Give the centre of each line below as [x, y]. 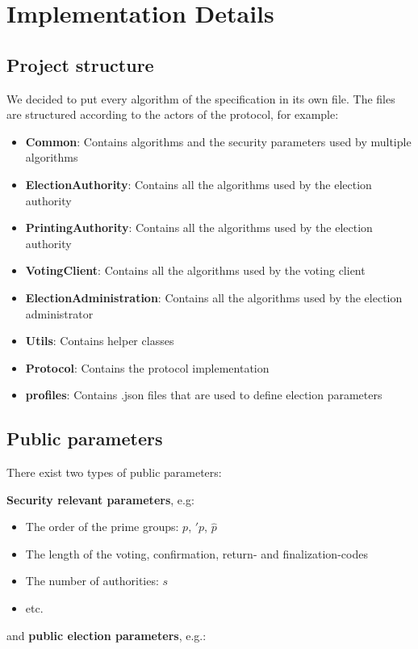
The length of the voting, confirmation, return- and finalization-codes [196, 553]
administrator [59, 313]
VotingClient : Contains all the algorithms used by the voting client [195, 270]
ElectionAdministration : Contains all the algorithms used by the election [214, 297]
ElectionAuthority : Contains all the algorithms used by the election [199, 184]
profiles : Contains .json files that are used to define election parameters [204, 395]
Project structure [80, 64]
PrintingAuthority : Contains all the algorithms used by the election [199, 228]
